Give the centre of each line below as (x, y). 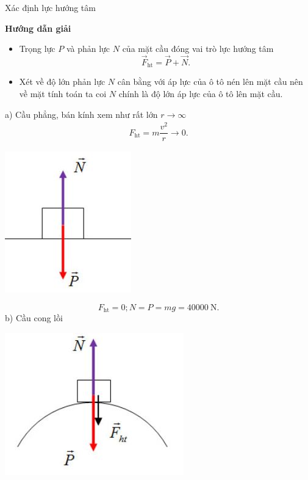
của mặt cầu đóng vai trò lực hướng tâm (198, 49)
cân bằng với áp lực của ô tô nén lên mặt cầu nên (210, 82)
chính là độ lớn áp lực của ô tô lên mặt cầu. (201, 94)
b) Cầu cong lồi (34, 318)
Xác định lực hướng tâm (50, 7)
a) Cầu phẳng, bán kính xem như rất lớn (81, 114)
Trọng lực (37, 49)
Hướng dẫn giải (38, 28)
